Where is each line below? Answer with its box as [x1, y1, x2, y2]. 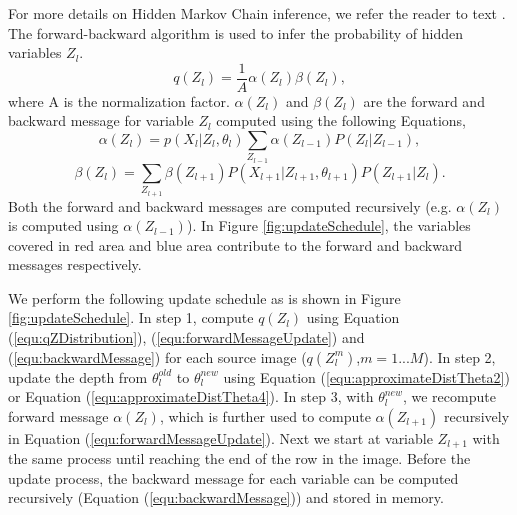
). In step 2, [423, 346, 496, 367]
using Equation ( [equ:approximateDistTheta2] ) [223, 366, 510, 387]
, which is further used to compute [159, 405, 371, 426]
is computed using [8, 215, 119, 236]
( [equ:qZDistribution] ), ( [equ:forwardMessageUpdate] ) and [8, 327, 365, 348]
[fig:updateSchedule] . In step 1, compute [8, 307, 254, 328]
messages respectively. [8, 254, 142, 275]
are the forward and [363, 90, 485, 111]
